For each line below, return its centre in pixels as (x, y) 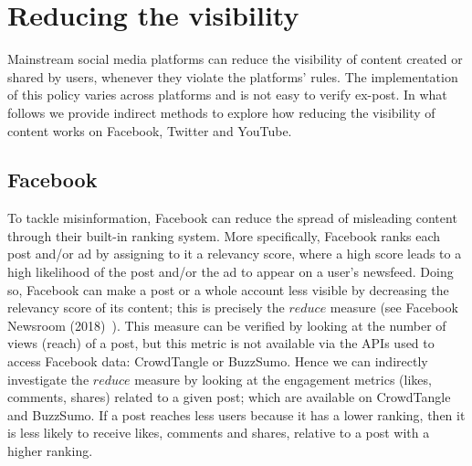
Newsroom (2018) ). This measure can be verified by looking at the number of (227, 325)
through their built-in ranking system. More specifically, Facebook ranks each (224, 235)
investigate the (48, 379)
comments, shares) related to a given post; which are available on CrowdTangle (229, 397)
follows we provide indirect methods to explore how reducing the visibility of (221, 112)
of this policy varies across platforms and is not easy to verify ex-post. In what (227, 95)
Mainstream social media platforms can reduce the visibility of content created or (235, 59)
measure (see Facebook (394, 307)
